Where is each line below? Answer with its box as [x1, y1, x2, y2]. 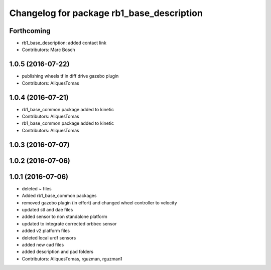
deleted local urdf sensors [22, 234, 76, 240]
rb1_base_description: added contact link [22, 40, 106, 46]
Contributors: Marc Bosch [22, 47, 75, 53]
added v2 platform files [22, 228, 70, 234]
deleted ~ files [22, 185, 52, 191]
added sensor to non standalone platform [22, 213, 107, 220]
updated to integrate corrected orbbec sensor [22, 220, 117, 226]
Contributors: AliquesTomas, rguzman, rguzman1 [22, 255, 122, 261]
